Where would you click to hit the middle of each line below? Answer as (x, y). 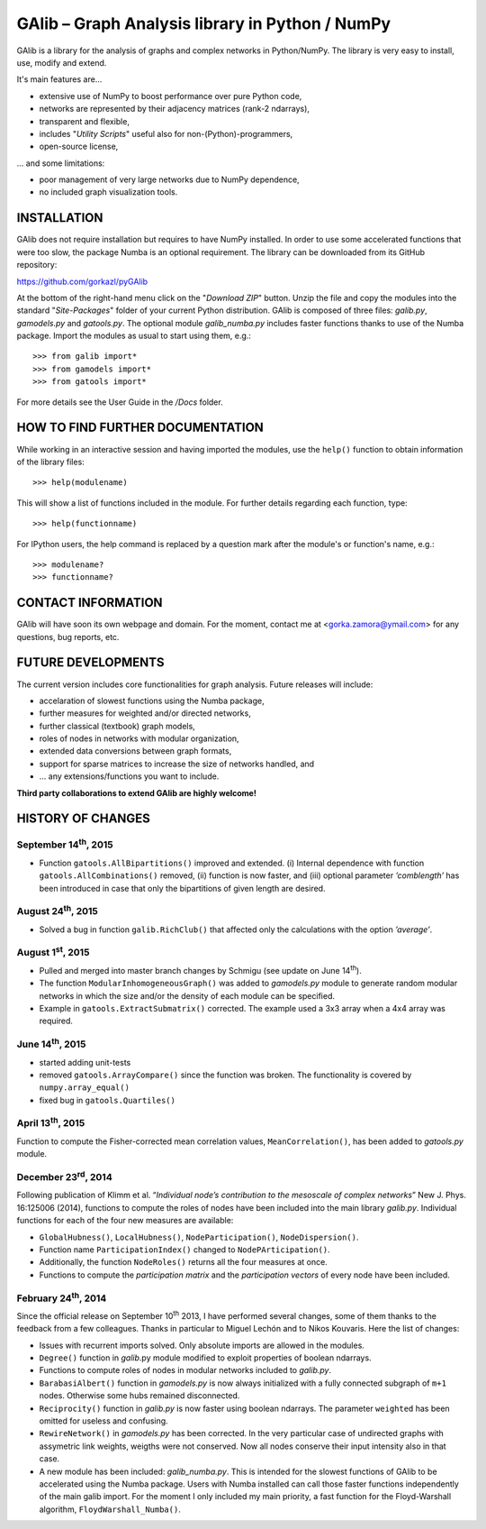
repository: (37, 265)
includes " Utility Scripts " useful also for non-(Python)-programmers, (166, 133)
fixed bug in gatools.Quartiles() (107, 1100)
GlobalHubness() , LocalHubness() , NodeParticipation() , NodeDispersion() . (199, 1237)
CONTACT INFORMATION (90, 603)
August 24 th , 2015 (57, 910)
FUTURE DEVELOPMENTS (91, 663)
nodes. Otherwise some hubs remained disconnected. (139, 1396)
